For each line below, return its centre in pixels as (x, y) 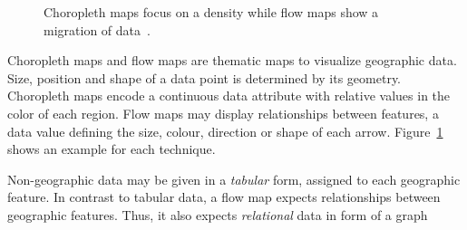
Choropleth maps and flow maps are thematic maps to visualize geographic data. (232, 60)
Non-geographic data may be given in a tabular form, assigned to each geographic (234, 179)
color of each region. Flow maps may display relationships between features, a (223, 113)
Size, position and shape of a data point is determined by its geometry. (204, 77)
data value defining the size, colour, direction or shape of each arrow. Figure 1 (225, 131)
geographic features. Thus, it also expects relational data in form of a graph (218, 214)
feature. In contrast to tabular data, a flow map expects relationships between (224, 197)
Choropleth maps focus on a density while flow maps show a (211, 12)
